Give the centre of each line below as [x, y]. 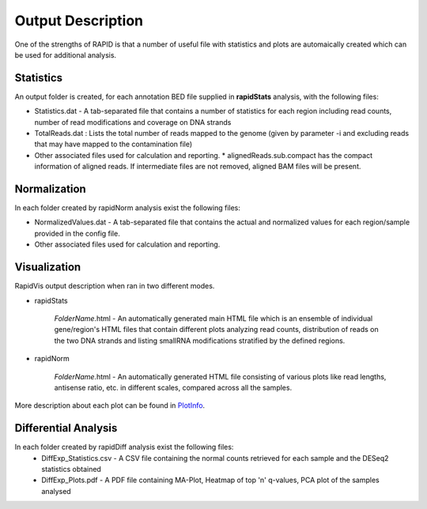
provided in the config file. [77, 233]
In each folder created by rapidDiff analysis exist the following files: [124, 447]
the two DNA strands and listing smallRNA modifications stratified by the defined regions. [200, 341]
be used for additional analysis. [66, 55]
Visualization [48, 268]
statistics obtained [72, 469]
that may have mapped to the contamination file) [113, 144]
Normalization [50, 189]
